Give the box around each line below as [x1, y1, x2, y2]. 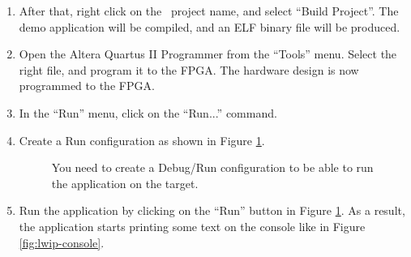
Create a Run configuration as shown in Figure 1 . [19, 131, 265, 148]
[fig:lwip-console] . [19, 233, 105, 251]
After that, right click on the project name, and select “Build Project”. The [19, 2, 399, 19]
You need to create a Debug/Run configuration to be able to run [51, 159, 374, 176]
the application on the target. [51, 174, 199, 191]
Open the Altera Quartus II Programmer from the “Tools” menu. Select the [19, 45, 397, 62]
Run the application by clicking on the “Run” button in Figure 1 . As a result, [19, 202, 405, 219]
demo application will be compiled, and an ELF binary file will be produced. [19, 18, 400, 35]
